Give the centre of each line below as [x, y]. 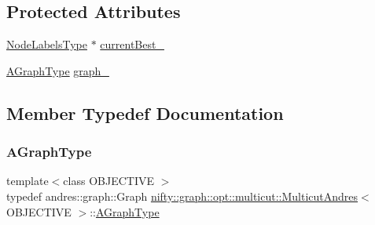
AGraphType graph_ [58, 70]
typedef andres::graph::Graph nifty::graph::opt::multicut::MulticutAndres [182, 196]
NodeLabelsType [47, 44]
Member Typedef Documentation [145, 112]
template [28, 181]
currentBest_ [132, 44]
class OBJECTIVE [108, 181]
